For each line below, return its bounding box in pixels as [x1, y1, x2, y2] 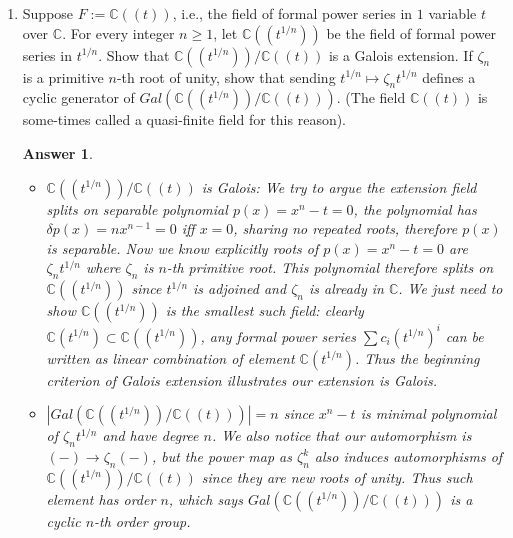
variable [428, 3, 477, 23]
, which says [168, 488, 243, 509]
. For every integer [62, 22, 175, 43]
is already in [308, 278, 384, 299]
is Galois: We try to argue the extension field [201, 176, 477, 197]
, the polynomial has [353, 198, 477, 219]
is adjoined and [193, 278, 287, 299]
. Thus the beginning [354, 347, 480, 368]
